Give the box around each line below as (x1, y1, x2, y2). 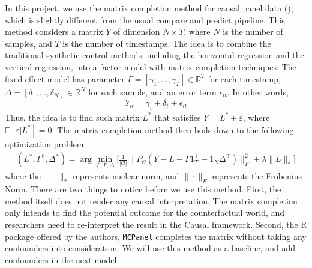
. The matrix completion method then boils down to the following (52, 123, 294, 135)
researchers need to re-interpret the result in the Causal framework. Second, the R (5, 218, 307, 230)
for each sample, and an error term (88, 85, 217, 98)
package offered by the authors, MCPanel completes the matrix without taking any (5, 230, 307, 242)
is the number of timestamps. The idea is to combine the (62, 37, 271, 49)
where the (5, 170, 41, 182)
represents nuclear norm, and (73, 170, 179, 182)
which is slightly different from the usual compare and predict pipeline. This (5, 13, 285, 26)
